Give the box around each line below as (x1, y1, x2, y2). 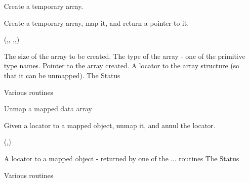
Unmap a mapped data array (4, 103, 92, 114)
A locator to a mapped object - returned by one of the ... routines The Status (4, 153, 239, 163)
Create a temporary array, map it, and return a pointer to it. (4, 17, 189, 28)
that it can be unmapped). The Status (4, 70, 120, 80)
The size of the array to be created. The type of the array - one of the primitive (4, 50, 246, 61)
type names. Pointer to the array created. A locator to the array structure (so (4, 60, 240, 71)
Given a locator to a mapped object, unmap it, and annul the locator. (4, 120, 215, 130)
